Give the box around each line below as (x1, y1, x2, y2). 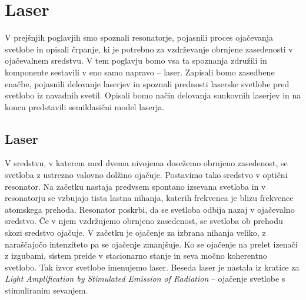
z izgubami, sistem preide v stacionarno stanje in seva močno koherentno (5, 249, 267, 262)
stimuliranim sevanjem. (5, 284, 88, 296)
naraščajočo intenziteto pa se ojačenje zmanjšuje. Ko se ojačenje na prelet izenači (5, 238, 298, 250)
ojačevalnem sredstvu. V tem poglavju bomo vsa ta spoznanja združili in (5, 54, 267, 67)
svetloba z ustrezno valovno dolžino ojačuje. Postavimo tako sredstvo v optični (5, 169, 288, 181)
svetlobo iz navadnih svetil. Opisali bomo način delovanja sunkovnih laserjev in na (5, 89, 301, 101)
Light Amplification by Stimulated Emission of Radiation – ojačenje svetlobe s (5, 272, 285, 285)
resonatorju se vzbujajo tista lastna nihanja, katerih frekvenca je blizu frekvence (5, 192, 294, 204)
